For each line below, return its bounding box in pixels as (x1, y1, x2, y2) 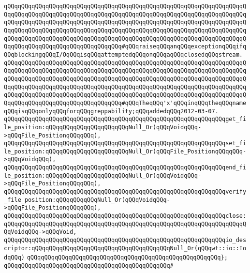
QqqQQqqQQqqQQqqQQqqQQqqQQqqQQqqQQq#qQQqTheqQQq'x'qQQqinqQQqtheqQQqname (4, 99, 247, 106)
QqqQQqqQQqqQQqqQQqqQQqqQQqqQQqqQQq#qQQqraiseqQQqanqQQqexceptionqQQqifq (4, 43, 247, 50)
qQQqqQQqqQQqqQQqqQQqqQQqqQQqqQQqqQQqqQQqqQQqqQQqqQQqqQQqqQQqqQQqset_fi (4, 140, 247, 147)
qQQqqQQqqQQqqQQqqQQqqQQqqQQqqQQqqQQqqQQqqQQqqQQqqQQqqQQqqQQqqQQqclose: (4, 212, 247, 220)
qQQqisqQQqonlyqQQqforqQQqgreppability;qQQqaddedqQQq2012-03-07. (4, 107, 219, 115)
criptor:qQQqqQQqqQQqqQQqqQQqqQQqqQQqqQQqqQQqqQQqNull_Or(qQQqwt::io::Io (4, 244, 247, 252)
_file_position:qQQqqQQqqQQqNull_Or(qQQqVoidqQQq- (4, 196, 170, 203)
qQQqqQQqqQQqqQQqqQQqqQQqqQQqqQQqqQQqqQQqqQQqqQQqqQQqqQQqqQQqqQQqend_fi (4, 164, 247, 171)
